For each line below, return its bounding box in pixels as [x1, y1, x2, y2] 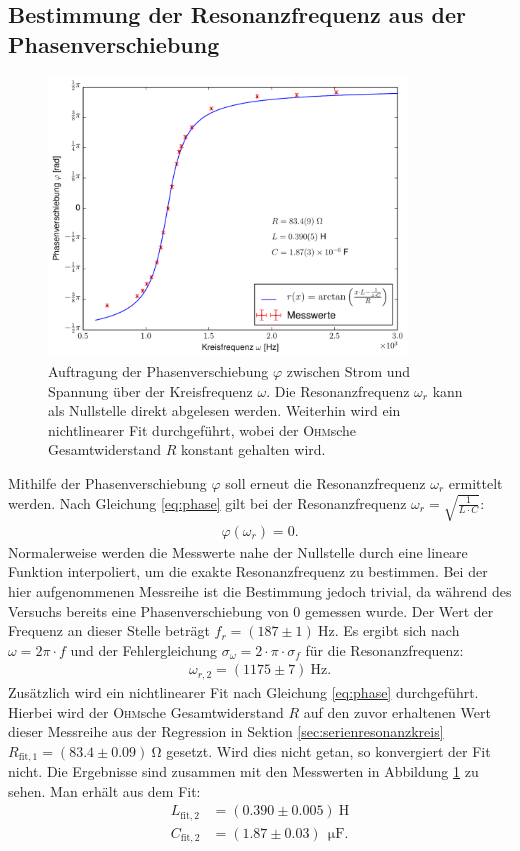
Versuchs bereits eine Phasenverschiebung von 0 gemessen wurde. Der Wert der [8, 600, 494, 621]
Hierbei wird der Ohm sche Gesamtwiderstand [8, 701, 284, 722]
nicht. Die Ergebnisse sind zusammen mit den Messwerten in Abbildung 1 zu [8, 761, 479, 782]
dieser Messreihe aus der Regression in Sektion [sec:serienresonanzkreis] [8, 721, 444, 742]
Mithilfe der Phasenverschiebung [8, 473, 207, 493]
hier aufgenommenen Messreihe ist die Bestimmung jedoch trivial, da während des [8, 581, 512, 602]
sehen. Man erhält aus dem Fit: [8, 780, 201, 801]
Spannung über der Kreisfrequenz [48, 380, 253, 401]
